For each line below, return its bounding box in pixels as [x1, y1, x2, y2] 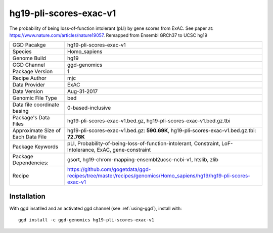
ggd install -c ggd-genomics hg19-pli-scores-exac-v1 [18, 217, 154, 223]
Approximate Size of [12, 127, 61, 134]
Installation [9, 192, 45, 201]
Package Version [12, 68, 53, 75]
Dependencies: [12, 159, 49, 166]
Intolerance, [67, 147, 96, 154]
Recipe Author [12, 75, 47, 82]
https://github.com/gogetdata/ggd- [67, 166, 151, 173]
